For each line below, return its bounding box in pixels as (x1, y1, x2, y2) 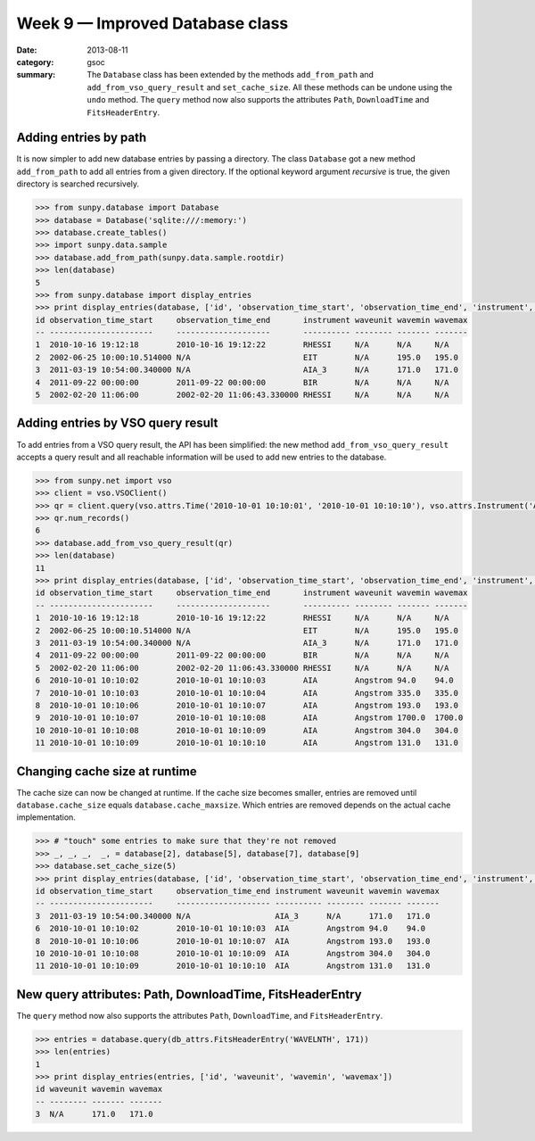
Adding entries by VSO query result (16, 416, 218, 431)
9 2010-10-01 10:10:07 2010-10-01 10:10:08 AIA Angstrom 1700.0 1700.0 (35, 713, 464, 723)
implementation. (16, 812, 76, 823)
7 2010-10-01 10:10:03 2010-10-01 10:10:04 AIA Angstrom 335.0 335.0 (35, 688, 459, 698)
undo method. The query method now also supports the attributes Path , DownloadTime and (86, 95, 430, 105)
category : (16, 56, 54, 67)
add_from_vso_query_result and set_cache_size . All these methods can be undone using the (86, 81, 453, 93)
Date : (16, 45, 37, 55)
